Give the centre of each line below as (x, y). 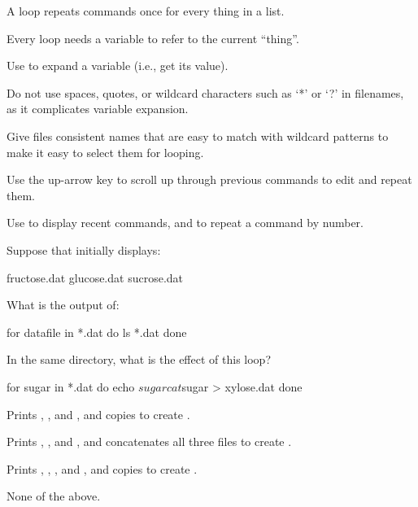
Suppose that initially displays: (84, 249)
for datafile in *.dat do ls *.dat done (97, 332)
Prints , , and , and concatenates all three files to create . (149, 441)
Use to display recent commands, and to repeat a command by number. (185, 223)
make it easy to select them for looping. (105, 152)
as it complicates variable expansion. (98, 109)
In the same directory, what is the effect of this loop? (139, 359)
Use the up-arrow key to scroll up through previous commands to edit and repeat (209, 179)
